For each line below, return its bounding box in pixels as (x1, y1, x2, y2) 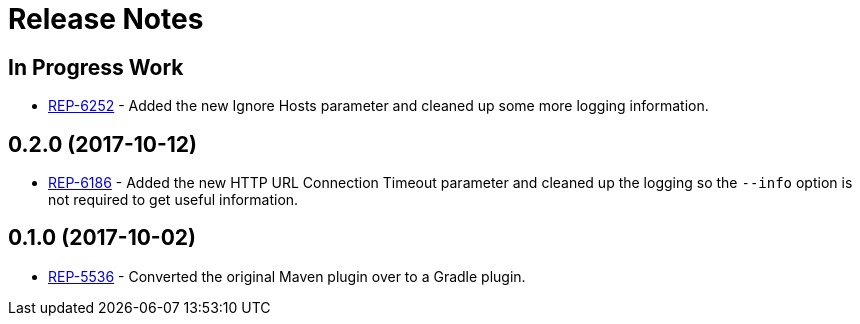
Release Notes (8, 2, 204, 36)
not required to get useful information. (48, 191, 299, 209)
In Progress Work (8, 54, 184, 80)
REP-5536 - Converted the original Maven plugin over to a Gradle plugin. (48, 267, 526, 285)
